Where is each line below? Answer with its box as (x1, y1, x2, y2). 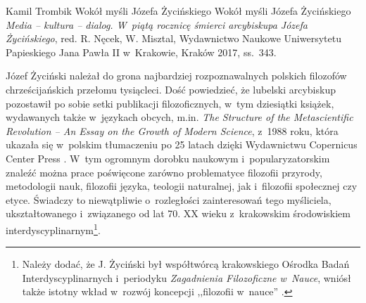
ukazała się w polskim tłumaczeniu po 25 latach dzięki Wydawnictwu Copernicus (6, 137, 358, 152)
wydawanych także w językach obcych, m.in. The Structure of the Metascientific (6, 110, 353, 124)
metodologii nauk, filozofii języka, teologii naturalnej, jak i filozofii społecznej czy (6, 179, 358, 193)
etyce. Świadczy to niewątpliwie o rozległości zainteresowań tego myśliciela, (6, 192, 332, 207)
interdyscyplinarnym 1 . (6, 220, 101, 237)
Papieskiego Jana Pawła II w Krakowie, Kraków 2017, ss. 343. (6, 44, 277, 59)
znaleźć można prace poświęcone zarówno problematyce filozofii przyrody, (6, 165, 322, 179)
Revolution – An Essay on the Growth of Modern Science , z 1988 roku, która (6, 123, 339, 138)
